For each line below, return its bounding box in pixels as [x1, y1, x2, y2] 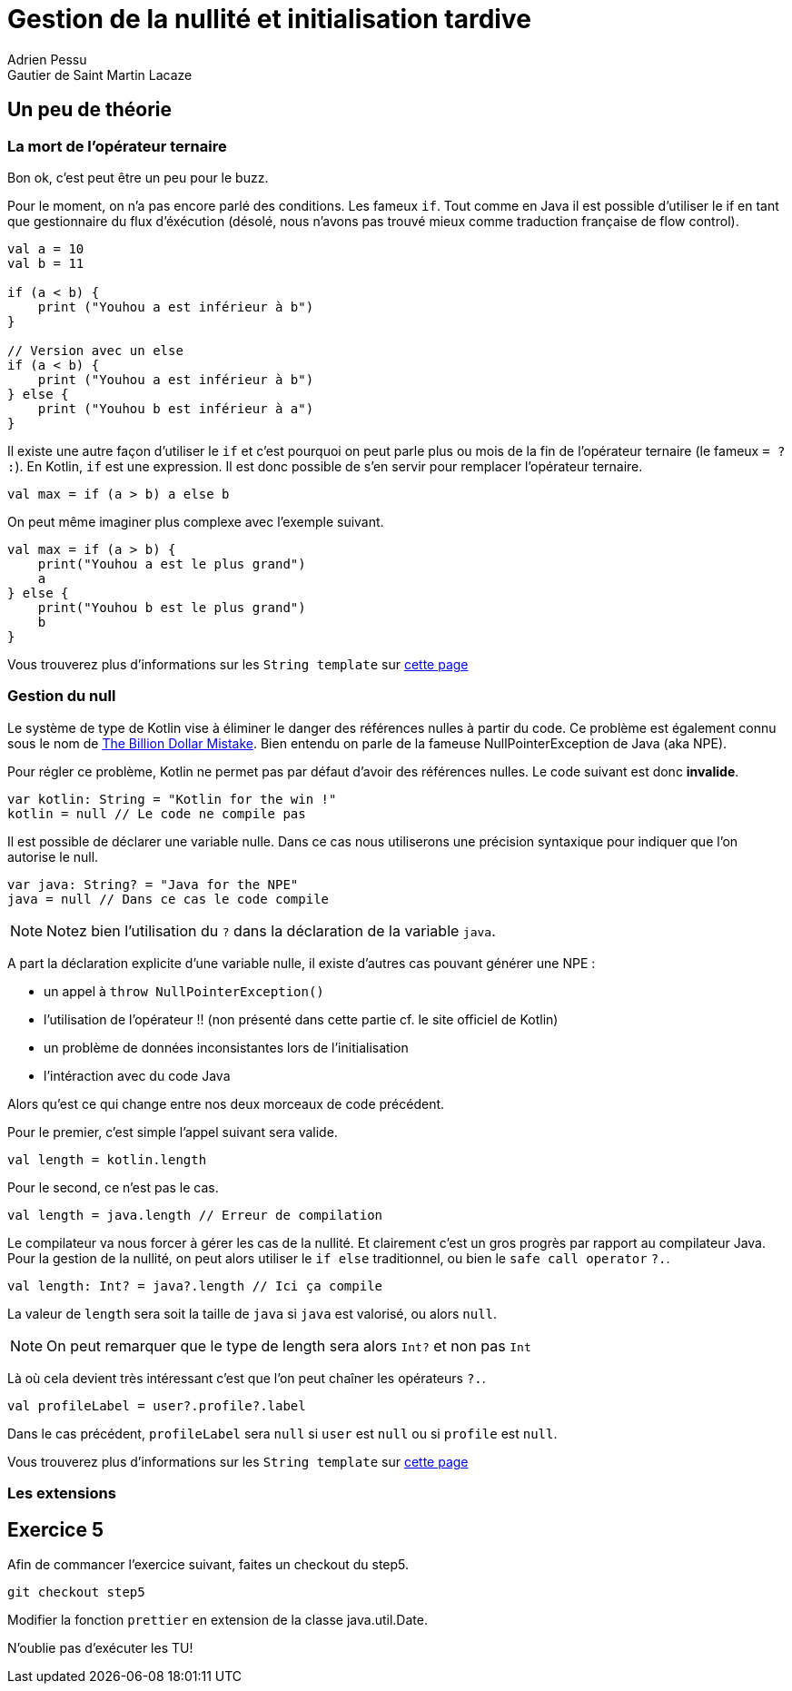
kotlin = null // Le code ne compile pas [7, 806, 306, 821]
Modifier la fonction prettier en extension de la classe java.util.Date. [7, 1611, 428, 1627]
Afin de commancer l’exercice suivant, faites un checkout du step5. [7, 1556, 410, 1572]
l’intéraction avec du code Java [44, 1067, 231, 1083]
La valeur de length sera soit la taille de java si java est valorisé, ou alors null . [7, 1305, 498, 1321]
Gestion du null [7, 687, 116, 706]
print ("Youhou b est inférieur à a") [37, 400, 314, 416]
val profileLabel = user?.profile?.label [7, 1398, 306, 1413]
